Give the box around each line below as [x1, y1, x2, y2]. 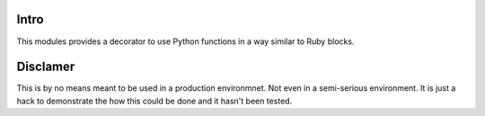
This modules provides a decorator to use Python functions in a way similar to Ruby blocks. [16, 36, 355, 47]
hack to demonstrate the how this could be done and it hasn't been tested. [16, 95, 293, 106]
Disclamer [16, 59, 75, 75]
